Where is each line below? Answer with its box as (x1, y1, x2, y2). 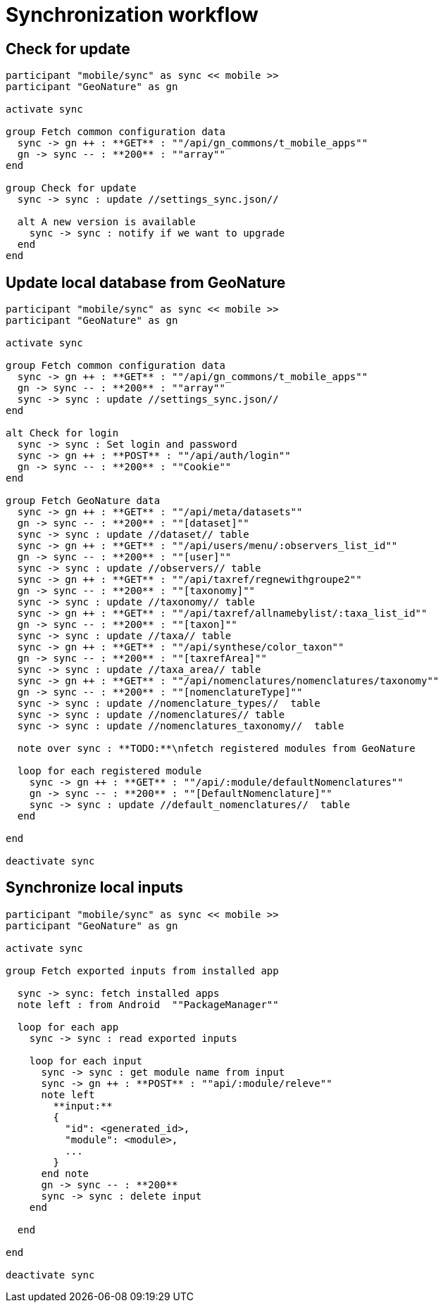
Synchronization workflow (6, 3, 258, 27)
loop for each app (17, 1021, 119, 1033)
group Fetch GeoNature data (6, 495, 161, 507)
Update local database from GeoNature (6, 273, 286, 291)
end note (41, 1167, 89, 1179)
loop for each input (29, 1055, 142, 1067)
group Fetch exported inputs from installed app (6, 964, 279, 976)
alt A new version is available (17, 216, 196, 228)
